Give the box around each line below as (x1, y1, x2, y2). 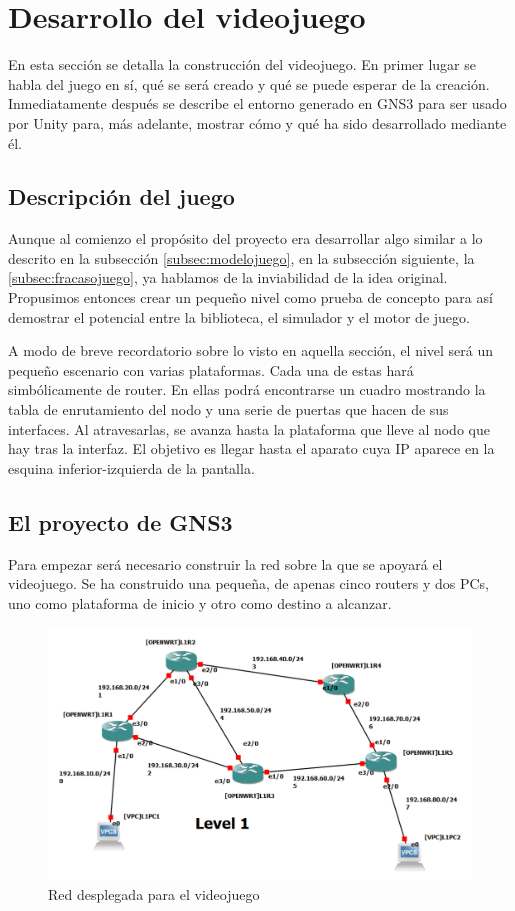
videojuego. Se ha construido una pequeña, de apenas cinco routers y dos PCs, (8, 573, 489, 594)
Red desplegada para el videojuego (48, 884, 260, 905)
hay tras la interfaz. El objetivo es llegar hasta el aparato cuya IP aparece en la (8, 438, 495, 459)
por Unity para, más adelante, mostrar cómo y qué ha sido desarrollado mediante (8, 112, 507, 133)
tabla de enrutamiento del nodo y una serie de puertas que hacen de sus (8, 399, 449, 420)
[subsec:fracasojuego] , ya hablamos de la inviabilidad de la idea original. (8, 267, 448, 288)
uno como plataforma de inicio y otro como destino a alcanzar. (8, 592, 392, 613)
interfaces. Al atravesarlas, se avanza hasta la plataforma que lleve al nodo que (8, 418, 490, 439)
